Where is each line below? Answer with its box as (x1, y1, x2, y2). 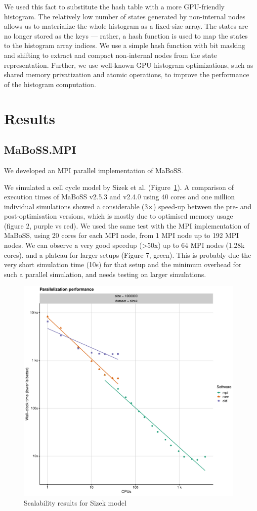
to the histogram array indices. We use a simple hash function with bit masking (4, 40, 246, 50)
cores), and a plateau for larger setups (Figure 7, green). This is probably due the (4, 249, 251, 260)
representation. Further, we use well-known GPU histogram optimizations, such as (4, 59, 253, 70)
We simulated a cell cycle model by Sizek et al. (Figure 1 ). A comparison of (4, 182, 234, 192)
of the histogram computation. (4, 79, 96, 89)
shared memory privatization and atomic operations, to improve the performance (4, 69, 249, 80)
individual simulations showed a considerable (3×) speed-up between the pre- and (4, 201, 252, 211)
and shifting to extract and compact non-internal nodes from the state (4, 49, 217, 60)
